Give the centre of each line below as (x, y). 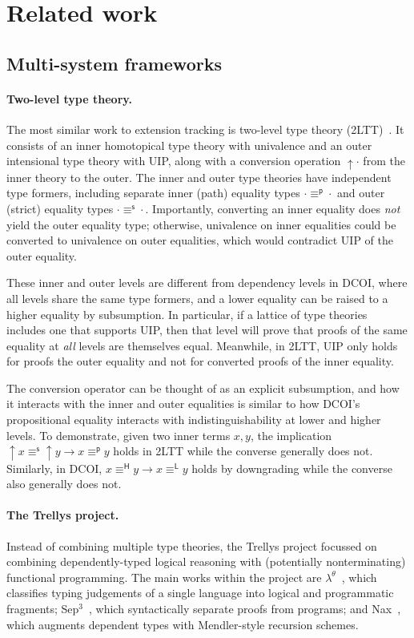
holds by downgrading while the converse (292, 468)
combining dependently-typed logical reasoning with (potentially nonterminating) (206, 561)
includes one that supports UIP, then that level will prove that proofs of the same (207, 330)
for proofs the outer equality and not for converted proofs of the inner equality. (200, 361)
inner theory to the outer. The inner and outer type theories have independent (199, 177)
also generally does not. (64, 484)
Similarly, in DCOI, (54, 468)
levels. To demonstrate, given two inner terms (119, 435)
